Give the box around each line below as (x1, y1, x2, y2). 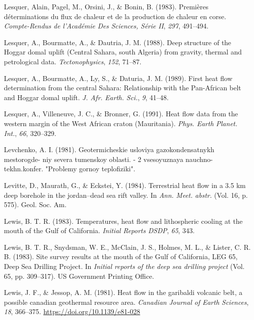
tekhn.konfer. (4, 163, 44, 174)
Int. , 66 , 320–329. (4, 128, 56, 138)
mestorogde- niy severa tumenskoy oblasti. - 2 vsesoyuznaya (4, 154, 183, 164)
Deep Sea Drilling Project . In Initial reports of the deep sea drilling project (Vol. (4, 261, 245, 271)
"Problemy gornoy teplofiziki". (45, 163, 135, 174)
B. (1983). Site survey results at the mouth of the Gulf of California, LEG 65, (4, 251, 238, 262)
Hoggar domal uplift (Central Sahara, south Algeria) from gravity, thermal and (4, 47, 242, 57)
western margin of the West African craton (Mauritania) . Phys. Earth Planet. (4, 118, 238, 128)
